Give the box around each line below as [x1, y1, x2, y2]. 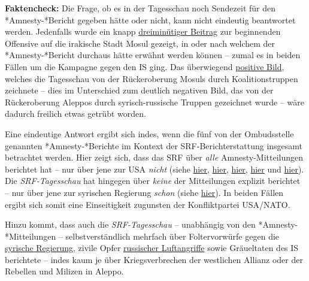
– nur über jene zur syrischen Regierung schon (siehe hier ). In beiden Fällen [5, 186, 284, 198]
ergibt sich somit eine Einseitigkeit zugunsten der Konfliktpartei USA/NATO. [5, 198, 290, 210]
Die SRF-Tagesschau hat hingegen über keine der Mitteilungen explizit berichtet [5, 174, 301, 187]
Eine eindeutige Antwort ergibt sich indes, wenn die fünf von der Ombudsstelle [5, 127, 294, 140]
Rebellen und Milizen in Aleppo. [5, 265, 124, 277]
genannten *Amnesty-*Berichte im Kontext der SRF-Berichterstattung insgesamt [5, 139, 303, 152]
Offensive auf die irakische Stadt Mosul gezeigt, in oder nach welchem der [5, 37, 275, 49]
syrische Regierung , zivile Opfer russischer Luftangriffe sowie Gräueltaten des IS [5, 241, 299, 254]
